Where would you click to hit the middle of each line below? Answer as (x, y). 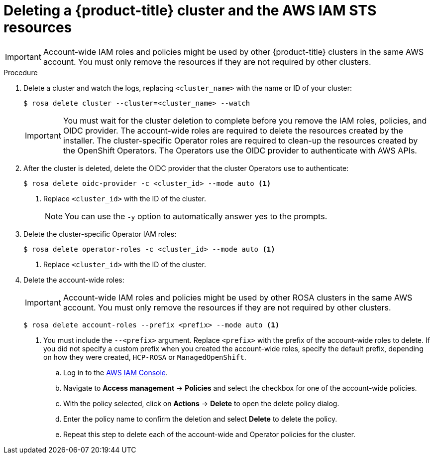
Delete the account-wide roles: (74, 280)
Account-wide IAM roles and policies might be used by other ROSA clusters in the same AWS (238, 297)
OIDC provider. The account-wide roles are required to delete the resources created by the (233, 130)
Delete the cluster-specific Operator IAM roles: (100, 234)
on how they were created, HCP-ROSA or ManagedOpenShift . (145, 357)
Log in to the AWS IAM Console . (116, 372)
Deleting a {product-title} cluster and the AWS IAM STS (190, 10)
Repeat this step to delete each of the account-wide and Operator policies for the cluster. (210, 434)
